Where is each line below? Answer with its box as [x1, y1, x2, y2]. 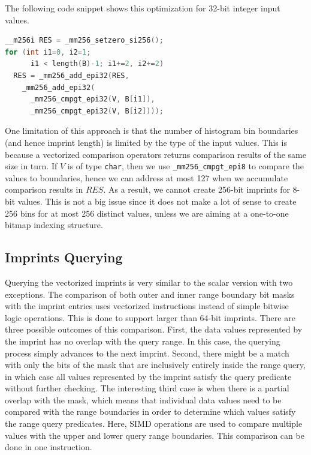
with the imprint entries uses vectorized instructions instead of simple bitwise [5, 300, 289, 312]
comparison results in [5, 183, 83, 196]
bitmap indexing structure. [5, 218, 103, 231]
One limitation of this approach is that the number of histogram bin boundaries [5, 124, 298, 137]
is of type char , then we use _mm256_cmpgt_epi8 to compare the [67, 160, 304, 172]
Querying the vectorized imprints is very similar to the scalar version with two [5, 276, 293, 288]
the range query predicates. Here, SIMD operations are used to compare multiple [5, 417, 303, 430]
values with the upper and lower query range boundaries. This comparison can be [5, 429, 304, 441]
